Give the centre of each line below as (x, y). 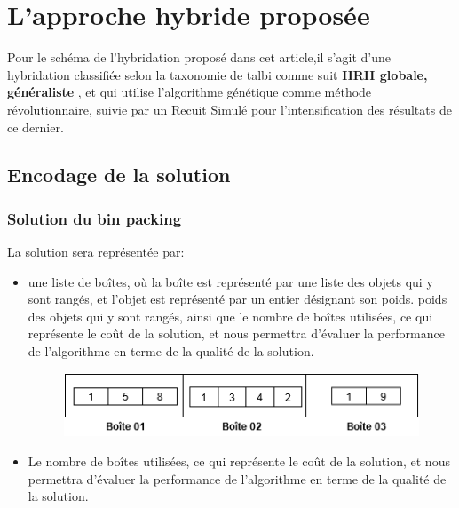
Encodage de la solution (119, 175)
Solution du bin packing (95, 218)
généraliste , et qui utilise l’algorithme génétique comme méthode (190, 92)
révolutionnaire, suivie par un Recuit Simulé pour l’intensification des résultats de (229, 109)
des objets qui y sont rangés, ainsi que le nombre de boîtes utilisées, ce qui (230, 316)
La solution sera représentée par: (96, 252)
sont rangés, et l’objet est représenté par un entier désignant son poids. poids (237, 299)
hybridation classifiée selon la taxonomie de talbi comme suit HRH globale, (218, 74)
